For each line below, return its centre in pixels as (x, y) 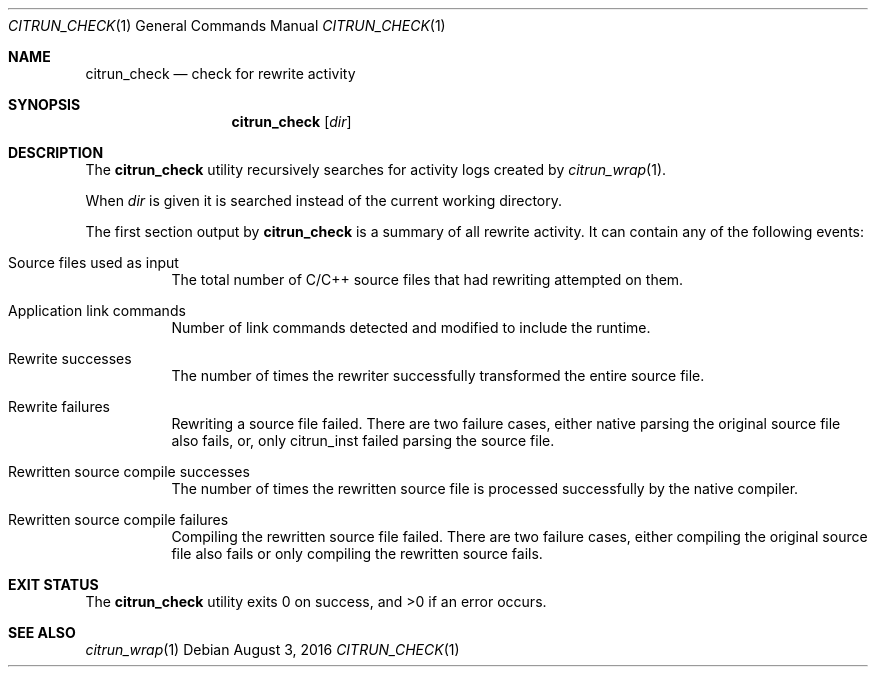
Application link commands (97, 310)
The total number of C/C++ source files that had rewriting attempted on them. (427, 279)
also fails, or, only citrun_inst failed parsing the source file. (363, 440)
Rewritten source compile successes (129, 471)
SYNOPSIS (44, 104)
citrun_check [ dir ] (291, 121)
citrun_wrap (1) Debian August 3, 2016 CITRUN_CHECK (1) (272, 649)
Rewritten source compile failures (118, 519)
